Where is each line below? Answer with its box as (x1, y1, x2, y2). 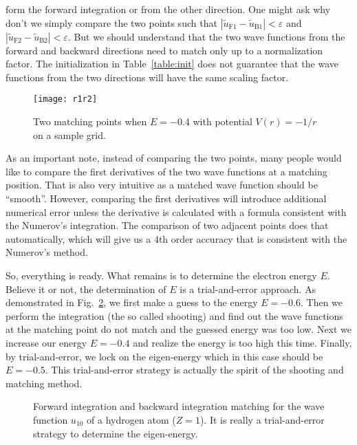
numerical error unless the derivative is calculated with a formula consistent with (6, 204, 347, 219)
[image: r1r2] (33, 94, 98, 105)
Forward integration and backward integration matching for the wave (33, 399, 325, 413)
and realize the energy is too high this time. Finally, (133, 335, 352, 349)
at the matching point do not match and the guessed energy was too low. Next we (6, 322, 352, 336)
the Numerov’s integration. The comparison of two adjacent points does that (6, 218, 329, 232)
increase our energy (6, 335, 87, 349)
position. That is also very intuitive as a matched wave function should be (6, 177, 318, 192)
